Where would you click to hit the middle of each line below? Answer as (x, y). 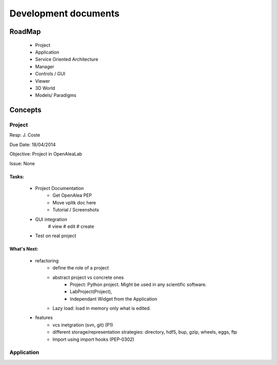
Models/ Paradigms (56, 95)
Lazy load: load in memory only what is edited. (102, 309)
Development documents (65, 13)
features (44, 318)
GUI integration (51, 219)
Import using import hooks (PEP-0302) (93, 339)
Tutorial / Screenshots (76, 210)
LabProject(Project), (91, 292)
